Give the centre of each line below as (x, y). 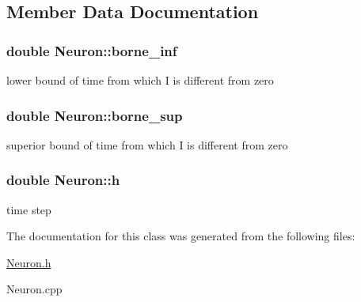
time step (29, 209)
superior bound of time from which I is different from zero (147, 144)
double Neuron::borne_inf (92, 50)
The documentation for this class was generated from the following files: (181, 236)
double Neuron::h (63, 180)
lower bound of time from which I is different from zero (140, 80)
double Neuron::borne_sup (95, 115)
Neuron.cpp (34, 289)
